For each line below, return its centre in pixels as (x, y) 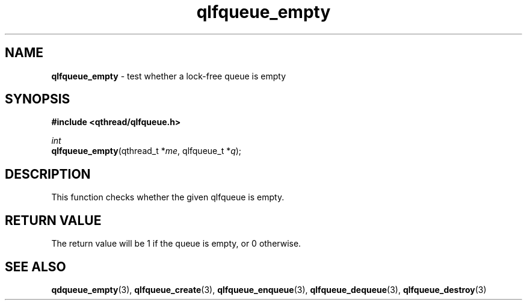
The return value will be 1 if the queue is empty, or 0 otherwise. (176, 244)
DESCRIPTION (48, 174)
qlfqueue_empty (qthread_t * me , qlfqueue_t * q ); (146, 151)
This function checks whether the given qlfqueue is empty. (168, 197)
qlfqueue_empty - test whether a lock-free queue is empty (169, 76)
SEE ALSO (35, 266)
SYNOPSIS (38, 99)
